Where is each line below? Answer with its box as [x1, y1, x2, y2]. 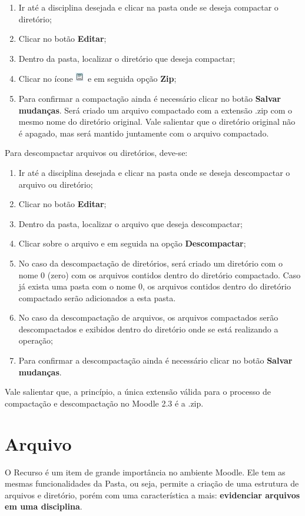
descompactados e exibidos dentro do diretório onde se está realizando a [18, 322, 279, 335]
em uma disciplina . [5, 500, 82, 512]
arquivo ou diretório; [18, 178, 93, 190]
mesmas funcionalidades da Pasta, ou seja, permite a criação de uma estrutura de [5, 477, 299, 490]
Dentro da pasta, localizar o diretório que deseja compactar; [18, 52, 236, 64]
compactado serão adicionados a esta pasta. [18, 291, 176, 304]
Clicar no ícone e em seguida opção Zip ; [18, 72, 177, 85]
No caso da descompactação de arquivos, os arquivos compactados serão [18, 311, 279, 324]
